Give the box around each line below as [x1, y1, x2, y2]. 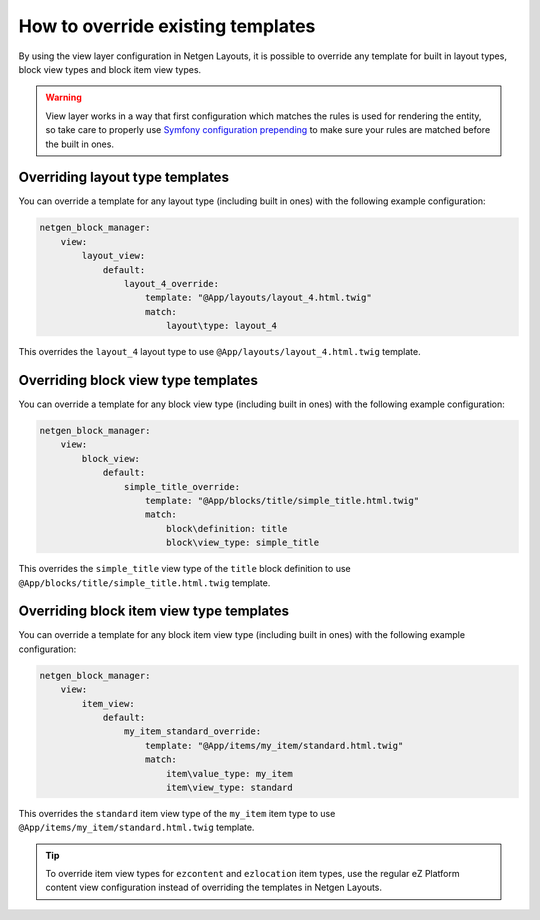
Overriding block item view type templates [18, 603, 290, 620]
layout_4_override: [123, 278, 220, 289]
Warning [45, 91, 82, 104]
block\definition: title [165, 523, 288, 534]
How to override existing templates [18, 15, 316, 37]
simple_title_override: [123, 481, 240, 492]
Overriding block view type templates [18, 371, 259, 389]
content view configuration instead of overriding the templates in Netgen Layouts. [45, 881, 383, 894]
